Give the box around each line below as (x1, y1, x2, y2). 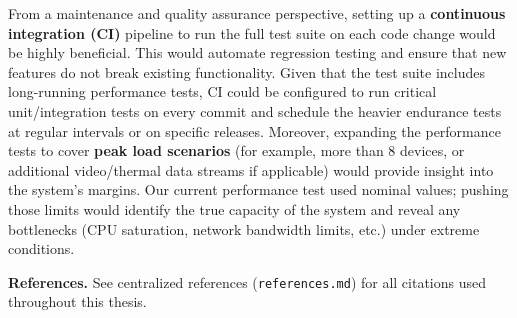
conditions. (8, 238, 75, 259)
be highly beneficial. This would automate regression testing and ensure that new (8, 42, 507, 63)
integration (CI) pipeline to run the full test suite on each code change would (8, 22, 496, 43)
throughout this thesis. (8, 291, 147, 312)
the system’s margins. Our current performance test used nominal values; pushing (8, 179, 509, 200)
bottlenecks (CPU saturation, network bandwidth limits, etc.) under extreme (8, 218, 480, 239)
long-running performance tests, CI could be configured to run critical (8, 81, 437, 102)
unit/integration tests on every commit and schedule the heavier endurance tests (8, 100, 502, 121)
